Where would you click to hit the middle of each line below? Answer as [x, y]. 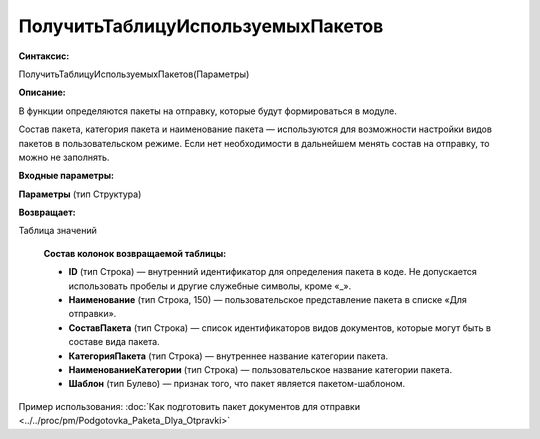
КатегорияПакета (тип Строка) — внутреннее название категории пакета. [228, 356]
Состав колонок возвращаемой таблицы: [135, 253]
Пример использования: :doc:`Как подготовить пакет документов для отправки [189, 406]
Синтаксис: [44, 56]
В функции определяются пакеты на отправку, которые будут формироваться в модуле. [207, 111]
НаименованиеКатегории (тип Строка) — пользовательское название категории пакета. [260, 369]
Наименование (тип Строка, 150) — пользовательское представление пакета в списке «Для [267, 300]
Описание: [42, 92]
